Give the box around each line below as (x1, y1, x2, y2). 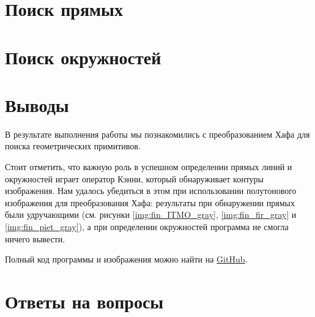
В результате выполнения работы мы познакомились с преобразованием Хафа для (5, 127, 310, 140)
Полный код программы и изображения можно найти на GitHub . (5, 253, 248, 266)
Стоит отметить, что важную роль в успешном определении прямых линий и (5, 160, 292, 173)
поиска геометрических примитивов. (5, 140, 141, 152)
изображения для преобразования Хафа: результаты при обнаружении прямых (5, 196, 295, 209)
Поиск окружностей (5, 44, 161, 69)
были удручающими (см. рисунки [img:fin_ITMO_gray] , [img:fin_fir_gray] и (5, 208, 297, 221)
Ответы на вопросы (5, 289, 164, 313)
